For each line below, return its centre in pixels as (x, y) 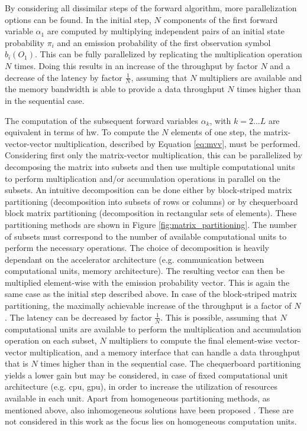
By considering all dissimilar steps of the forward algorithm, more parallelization (151, 8)
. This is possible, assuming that (219, 317)
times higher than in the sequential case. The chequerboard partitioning (171, 363)
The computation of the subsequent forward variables (102, 120)
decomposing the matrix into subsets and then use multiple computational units (150, 166)
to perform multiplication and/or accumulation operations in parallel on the (143, 178)
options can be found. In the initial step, (78, 19)
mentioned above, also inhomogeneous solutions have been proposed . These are (149, 409)
